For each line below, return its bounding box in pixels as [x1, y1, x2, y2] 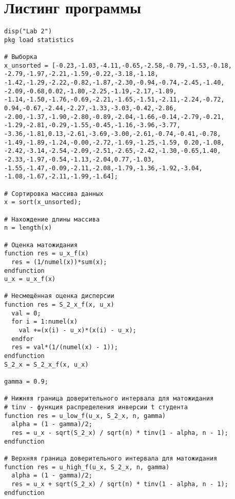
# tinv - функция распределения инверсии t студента [4, 404, 188, 411]
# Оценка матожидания [4, 241, 78, 249]
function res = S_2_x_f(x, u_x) [4, 301, 114, 309]
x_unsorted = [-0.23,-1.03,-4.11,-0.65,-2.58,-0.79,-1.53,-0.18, [4, 62, 232, 69]
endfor [11, 335, 34, 343]
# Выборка [4, 53, 37, 61]
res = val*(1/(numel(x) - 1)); [11, 344, 118, 351]
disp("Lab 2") [4, 28, 52, 35]
